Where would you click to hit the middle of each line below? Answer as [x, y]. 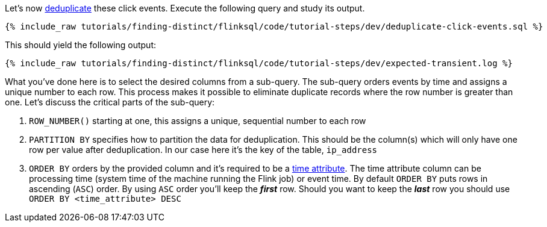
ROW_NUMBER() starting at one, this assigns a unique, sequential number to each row [198, 121]
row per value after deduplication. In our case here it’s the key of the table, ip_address [203, 150]
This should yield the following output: [81, 45]
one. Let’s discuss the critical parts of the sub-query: [110, 102]
